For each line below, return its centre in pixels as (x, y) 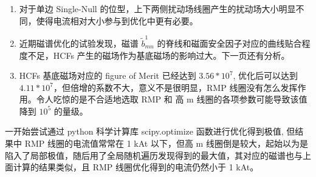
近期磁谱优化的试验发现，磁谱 (79, 43)
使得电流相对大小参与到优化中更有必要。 (117, 20)
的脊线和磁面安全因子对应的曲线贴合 (229, 43)
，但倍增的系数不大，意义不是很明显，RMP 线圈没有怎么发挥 (176, 87)
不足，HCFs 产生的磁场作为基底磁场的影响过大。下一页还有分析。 (159, 55)
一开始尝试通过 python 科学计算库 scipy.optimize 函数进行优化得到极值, (144, 131)
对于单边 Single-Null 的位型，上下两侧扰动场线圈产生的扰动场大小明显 (157, 8)
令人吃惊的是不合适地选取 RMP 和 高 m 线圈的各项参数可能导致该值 (172, 99)
